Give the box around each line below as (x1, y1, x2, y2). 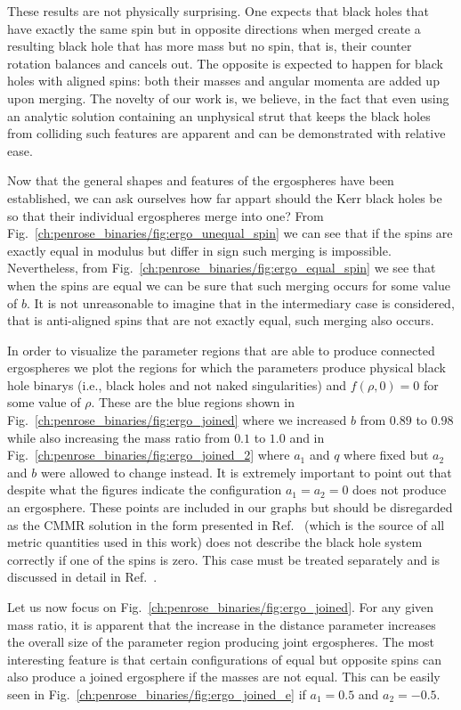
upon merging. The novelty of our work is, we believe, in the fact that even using (7, 88, 449, 107)
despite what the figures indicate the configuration (7, 480, 282, 499)
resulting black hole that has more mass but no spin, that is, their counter (7, 37, 412, 55)
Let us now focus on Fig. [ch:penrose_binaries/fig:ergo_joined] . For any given (7, 598, 434, 616)
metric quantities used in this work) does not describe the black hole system (7, 533, 423, 551)
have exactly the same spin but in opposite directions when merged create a (7, 19, 421, 37)
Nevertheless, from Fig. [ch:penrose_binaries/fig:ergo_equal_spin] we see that (7, 258, 436, 277)
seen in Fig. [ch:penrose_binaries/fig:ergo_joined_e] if (7, 684, 306, 703)
